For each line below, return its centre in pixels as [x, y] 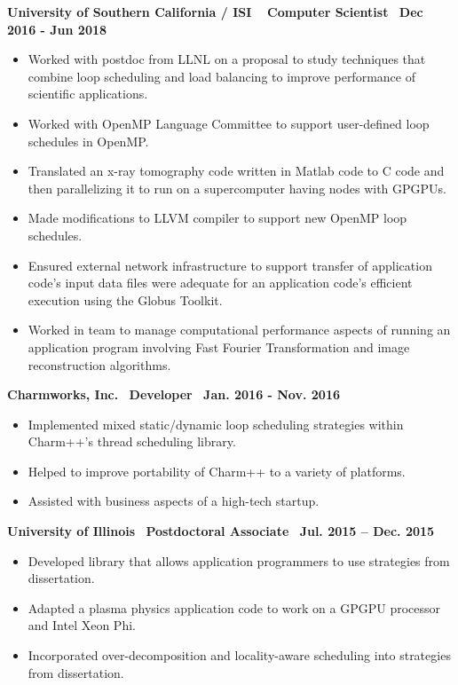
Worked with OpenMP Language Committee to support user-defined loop [229, 123]
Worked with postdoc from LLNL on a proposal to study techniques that [227, 59]
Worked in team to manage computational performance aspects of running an [239, 330]
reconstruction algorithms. [99, 364]
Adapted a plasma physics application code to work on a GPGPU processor [234, 607]
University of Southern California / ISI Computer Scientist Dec [215, 12]
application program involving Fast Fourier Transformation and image [219, 346]
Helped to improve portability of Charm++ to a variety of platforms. [217, 471]
